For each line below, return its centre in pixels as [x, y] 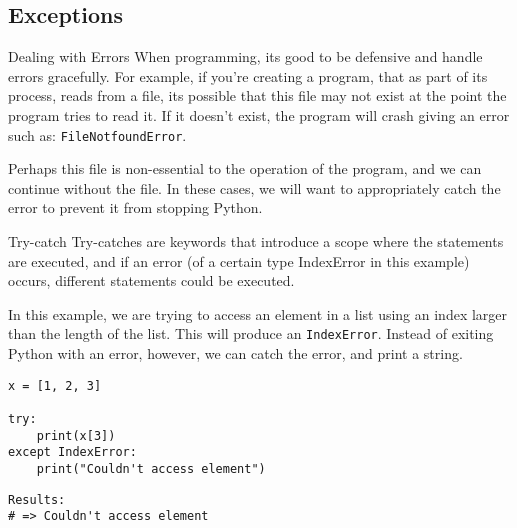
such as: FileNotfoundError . [97, 134]
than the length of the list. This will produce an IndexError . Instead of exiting [251, 333]
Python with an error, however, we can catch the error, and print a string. [235, 353]
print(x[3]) [76, 435]
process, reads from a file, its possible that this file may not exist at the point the [257, 95]
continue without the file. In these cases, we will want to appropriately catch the [254, 187]
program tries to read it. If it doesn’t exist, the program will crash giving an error [259, 114]
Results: [37, 499]
